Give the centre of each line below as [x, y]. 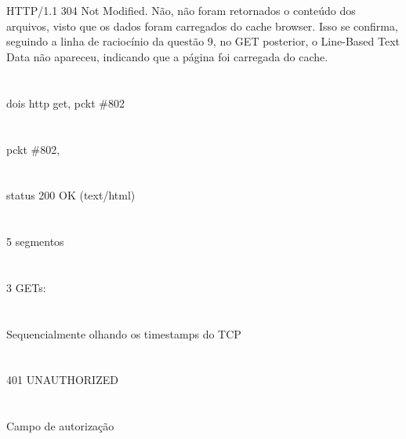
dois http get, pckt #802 [65, 102]
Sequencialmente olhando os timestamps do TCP [124, 333]
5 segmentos [35, 241]
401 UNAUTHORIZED [62, 380]
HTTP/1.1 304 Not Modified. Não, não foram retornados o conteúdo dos [181, 11]
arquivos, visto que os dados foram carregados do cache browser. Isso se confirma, [202, 26]
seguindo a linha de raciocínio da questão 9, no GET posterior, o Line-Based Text [203, 41]
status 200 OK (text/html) [71, 195]
